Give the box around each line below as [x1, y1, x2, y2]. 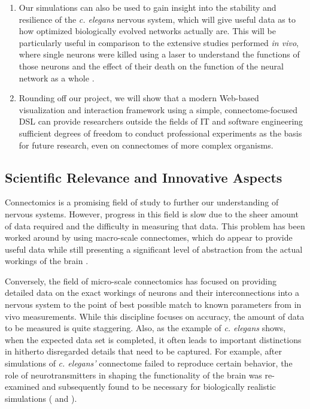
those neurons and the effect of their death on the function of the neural [19, 59, 284, 72]
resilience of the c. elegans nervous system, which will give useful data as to [19, 13, 296, 25]
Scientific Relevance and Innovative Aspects [5, 168, 282, 186]
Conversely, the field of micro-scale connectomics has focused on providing [5, 274, 276, 287]
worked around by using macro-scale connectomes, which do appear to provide [5, 231, 293, 244]
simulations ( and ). [5, 392, 77, 404]
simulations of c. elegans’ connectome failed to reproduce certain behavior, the [5, 357, 293, 369]
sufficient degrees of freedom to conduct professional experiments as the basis [19, 126, 302, 139]
